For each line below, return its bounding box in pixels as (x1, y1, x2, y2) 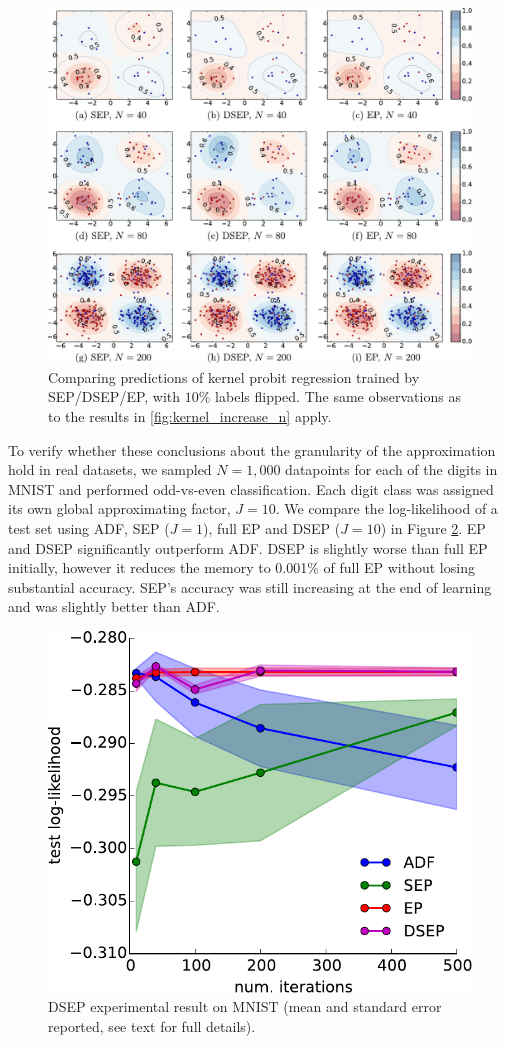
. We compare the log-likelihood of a (275, 498, 498, 519)
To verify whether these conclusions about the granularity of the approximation (8, 439, 496, 460)
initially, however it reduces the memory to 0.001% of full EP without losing (8, 557, 475, 578)
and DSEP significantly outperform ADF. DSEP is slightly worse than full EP (8, 537, 488, 558)
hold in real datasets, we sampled (8, 459, 212, 480)
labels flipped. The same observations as (215, 386, 461, 407)
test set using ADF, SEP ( (8, 518, 170, 539)
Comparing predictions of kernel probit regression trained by (48, 366, 420, 387)
